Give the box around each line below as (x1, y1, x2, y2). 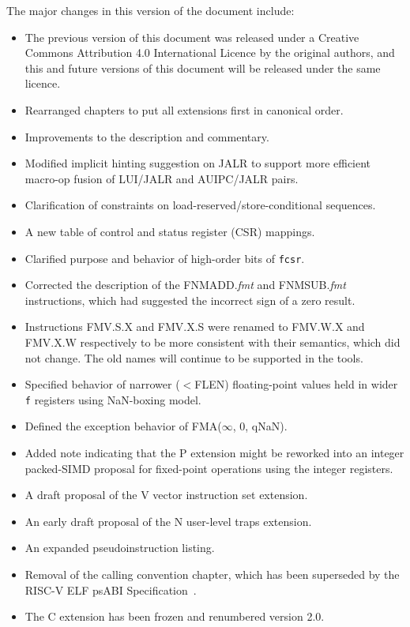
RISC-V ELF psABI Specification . (24, 581, 197, 598)
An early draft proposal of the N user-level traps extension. (24, 512, 312, 529)
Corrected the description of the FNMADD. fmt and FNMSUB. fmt (24, 276, 346, 293)
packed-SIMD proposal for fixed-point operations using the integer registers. (24, 460, 393, 476)
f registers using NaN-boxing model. (24, 391, 201, 407)
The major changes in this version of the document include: (6, 2, 295, 18)
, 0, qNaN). (232, 418, 288, 434)
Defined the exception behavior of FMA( (24, 418, 222, 434)
